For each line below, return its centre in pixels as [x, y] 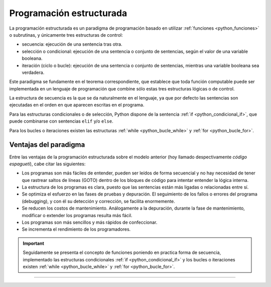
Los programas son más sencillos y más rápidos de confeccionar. [90, 222]
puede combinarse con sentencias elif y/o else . [61, 121]
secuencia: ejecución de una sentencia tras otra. [72, 44]
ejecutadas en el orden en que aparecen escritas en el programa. [77, 105]
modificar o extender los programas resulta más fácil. [77, 215]
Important [34, 243]
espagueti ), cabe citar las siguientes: [47, 164]
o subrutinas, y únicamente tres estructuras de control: [66, 35]
